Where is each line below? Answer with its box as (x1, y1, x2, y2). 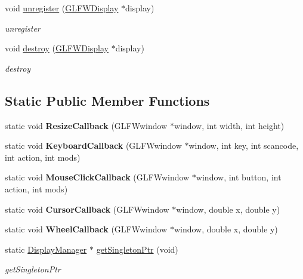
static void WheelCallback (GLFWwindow (5, 223, 168, 235)
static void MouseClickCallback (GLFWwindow (5, 171, 190, 183)
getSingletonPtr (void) (96, 243, 178, 255)
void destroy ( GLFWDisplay (5, 42, 109, 54)
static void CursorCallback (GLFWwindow (5, 203, 169, 215)
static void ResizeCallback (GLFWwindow (5, 119, 168, 131)
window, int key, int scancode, (188, 139, 299, 152)
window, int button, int (196, 171, 282, 183)
